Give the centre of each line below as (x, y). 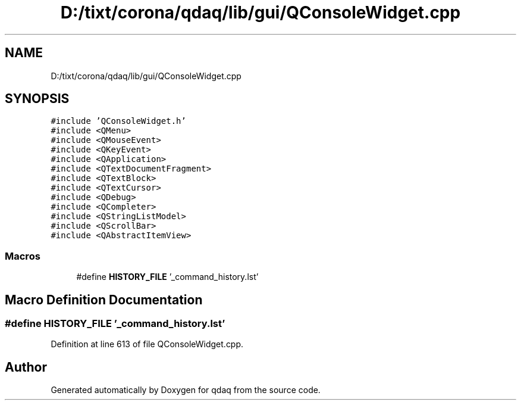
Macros (23, 256)
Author (26, 367)
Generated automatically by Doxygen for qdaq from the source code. (186, 390)
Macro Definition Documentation (104, 300)
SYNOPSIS (37, 99)
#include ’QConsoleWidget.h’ (118, 121)
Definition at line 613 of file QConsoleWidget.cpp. (147, 344)
